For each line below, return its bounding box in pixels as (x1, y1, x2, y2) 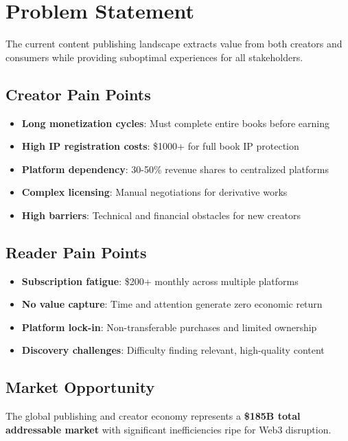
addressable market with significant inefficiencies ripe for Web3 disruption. (5, 422, 332, 436)
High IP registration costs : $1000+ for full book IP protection (21, 139, 299, 153)
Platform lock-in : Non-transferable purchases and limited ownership (21, 319, 317, 334)
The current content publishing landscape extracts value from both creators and (5, 36, 343, 51)
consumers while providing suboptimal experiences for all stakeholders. (5, 49, 303, 64)
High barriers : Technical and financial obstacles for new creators (21, 207, 301, 222)
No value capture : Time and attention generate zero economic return (21, 297, 323, 311)
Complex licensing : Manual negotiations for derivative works (21, 185, 288, 199)
